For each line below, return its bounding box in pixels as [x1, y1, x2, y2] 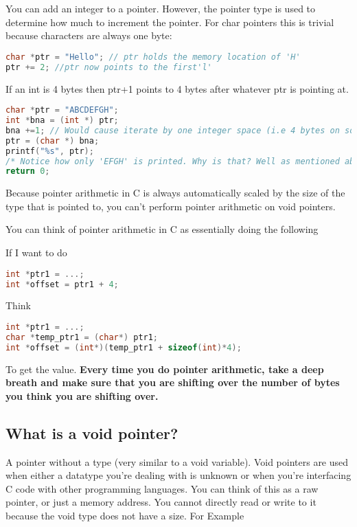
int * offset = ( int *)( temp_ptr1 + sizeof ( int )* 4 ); [5, 342, 242, 352]
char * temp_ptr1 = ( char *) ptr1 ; [5, 332, 159, 342]
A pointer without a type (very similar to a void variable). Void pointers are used [5, 454, 349, 469]
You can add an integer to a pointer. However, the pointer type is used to [5, 1, 316, 15]
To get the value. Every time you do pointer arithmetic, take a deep [5, 361, 324, 376]
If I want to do [5, 245, 67, 260]
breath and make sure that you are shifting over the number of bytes [5, 375, 340, 390]
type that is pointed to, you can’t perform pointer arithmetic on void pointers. [5, 199, 336, 213]
